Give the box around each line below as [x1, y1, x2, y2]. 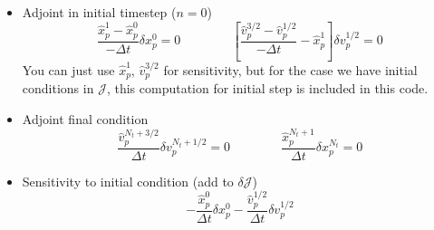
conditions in [22, 79, 94, 98]
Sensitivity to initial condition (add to [22, 171, 234, 190]
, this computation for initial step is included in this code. [106, 79, 429, 98]
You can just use [22, 60, 115, 79]
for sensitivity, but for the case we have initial [163, 60, 418, 79]
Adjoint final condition [22, 109, 149, 128]
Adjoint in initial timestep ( [22, 3, 177, 21]
